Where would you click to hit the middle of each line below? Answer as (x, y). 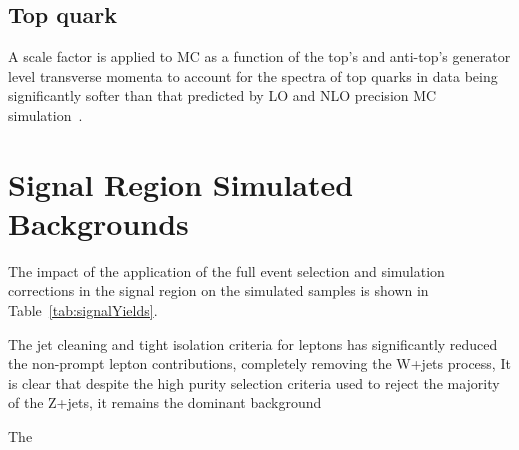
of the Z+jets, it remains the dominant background (165, 402)
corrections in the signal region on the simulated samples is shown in (218, 290)
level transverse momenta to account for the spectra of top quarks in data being (253, 75)
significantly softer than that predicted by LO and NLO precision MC (222, 95)
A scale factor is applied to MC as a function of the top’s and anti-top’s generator (259, 56)
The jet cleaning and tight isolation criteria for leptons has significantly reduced (253, 343)
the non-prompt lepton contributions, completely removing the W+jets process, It (259, 363)
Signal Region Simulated (181, 183)
